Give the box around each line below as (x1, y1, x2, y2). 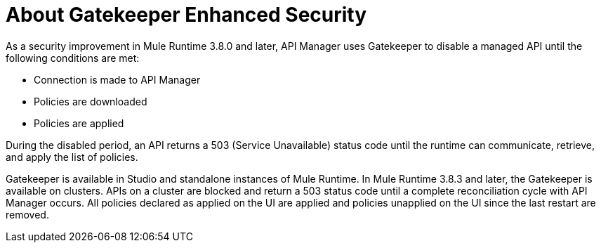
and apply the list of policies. (6, 150, 138, 163)
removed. (6, 208, 49, 221)
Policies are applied (34, 117, 124, 129)
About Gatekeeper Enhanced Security (6, 3, 367, 27)
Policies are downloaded (34, 95, 147, 107)
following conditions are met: (6, 51, 140, 64)
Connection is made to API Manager (34, 73, 201, 86)
